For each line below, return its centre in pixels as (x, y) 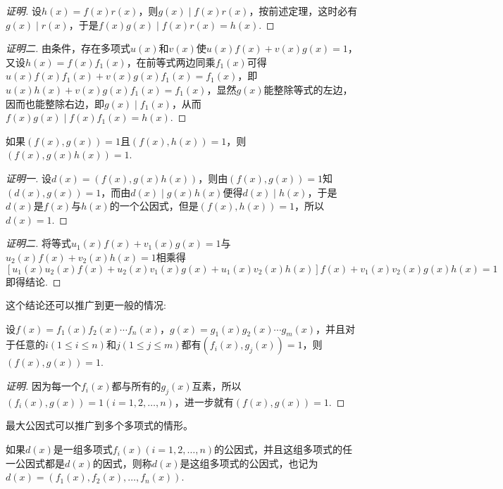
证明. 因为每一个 (43, 386)
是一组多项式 (83, 449)
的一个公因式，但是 (154, 206)
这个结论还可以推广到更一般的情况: (86, 305)
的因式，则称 (122, 463)
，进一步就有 (204, 401)
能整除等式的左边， (308, 89)
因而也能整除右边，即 (55, 103)
